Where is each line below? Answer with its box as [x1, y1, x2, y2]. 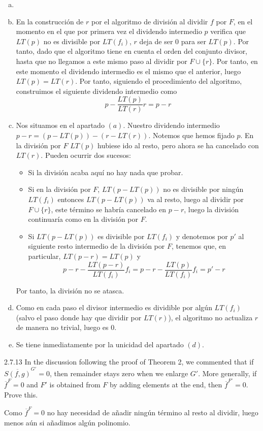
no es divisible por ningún [163, 184, 244, 194]
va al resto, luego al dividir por [147, 193, 244, 204]
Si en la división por [28, 184, 91, 194]
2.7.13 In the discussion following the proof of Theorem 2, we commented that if [4, 356, 254, 367]
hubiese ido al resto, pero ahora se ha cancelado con [97, 140, 259, 150]
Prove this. [4, 389, 38, 400]
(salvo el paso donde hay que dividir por [16, 312, 142, 322]
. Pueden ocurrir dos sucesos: [41, 150, 131, 160]
